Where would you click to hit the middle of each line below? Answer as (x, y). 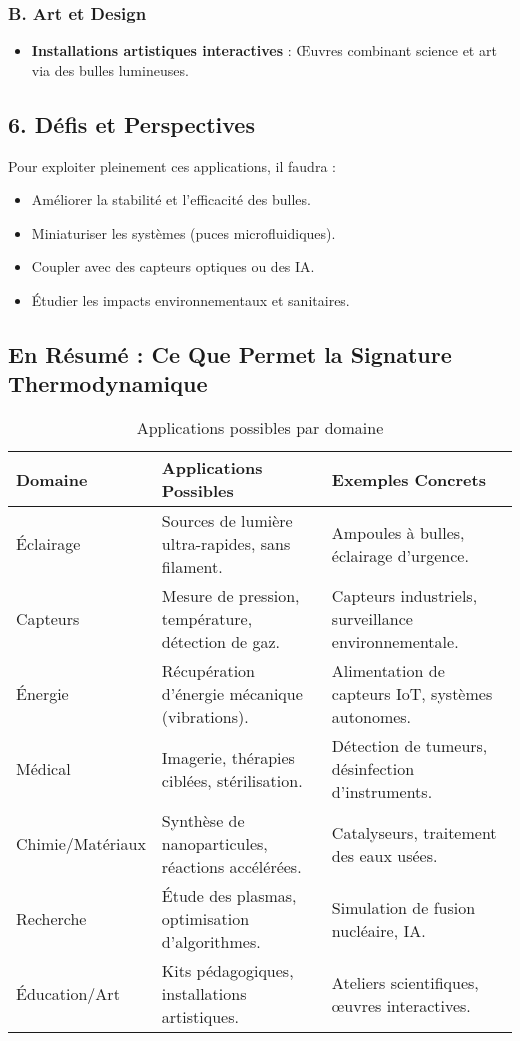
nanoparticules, (214, 844)
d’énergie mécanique (232, 694)
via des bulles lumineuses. (110, 69)
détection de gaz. (221, 642)
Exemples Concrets (408, 479)
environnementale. (395, 642)
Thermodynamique (108, 383)
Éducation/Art (68, 994)
